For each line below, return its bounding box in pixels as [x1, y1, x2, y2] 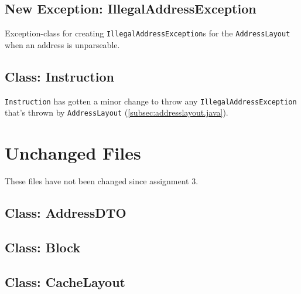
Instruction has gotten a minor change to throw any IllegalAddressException [5, 94, 297, 107]
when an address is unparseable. [5, 38, 120, 50]
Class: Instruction [5, 67, 114, 85]
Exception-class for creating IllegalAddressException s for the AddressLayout [5, 27, 290, 39]
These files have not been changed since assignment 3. [5, 175, 199, 187]
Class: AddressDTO [5, 204, 126, 222]
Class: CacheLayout [5, 272, 125, 290]
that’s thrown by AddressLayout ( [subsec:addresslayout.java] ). [5, 106, 228, 119]
